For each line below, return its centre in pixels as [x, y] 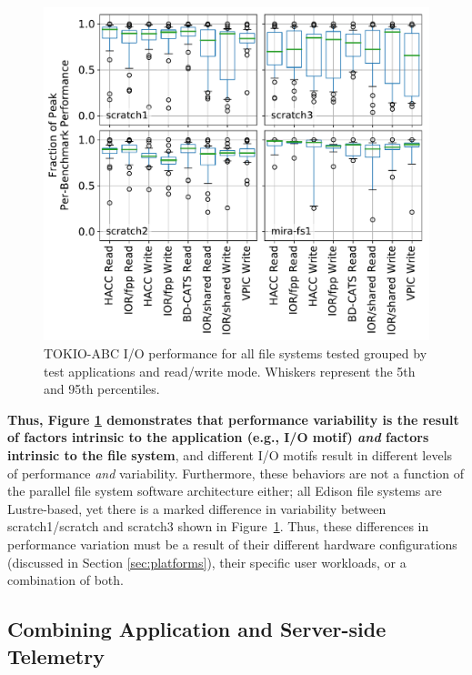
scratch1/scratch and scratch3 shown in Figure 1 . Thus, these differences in [218, 526]
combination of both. [65, 580]
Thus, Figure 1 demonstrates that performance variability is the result [233, 419]
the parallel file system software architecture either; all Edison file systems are [225, 491]
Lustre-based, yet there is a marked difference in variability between [197, 508]
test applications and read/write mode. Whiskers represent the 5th [230, 371]
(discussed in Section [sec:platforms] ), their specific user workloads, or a [207, 562]
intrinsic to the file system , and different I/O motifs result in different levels [230, 455]
